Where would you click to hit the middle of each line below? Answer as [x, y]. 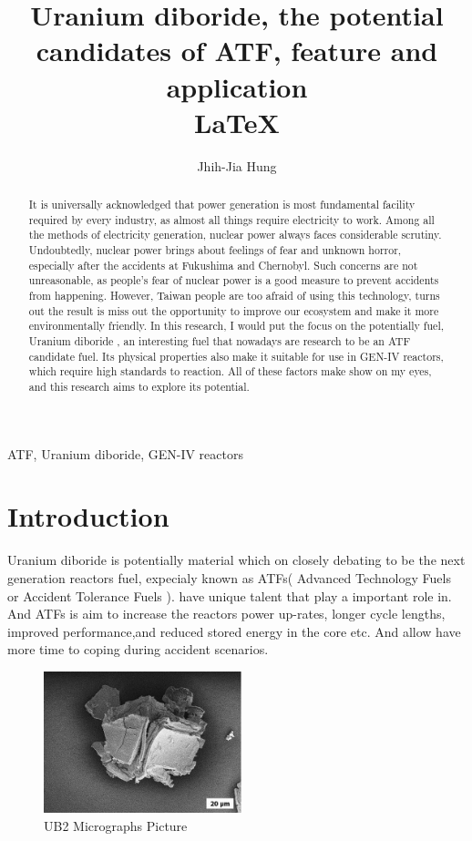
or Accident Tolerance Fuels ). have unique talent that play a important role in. [230, 595]
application [237, 86]
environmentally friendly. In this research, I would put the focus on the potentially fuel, [236, 326]
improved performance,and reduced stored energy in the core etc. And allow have [234, 631]
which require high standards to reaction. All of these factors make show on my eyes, [230, 371]
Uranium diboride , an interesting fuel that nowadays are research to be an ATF [220, 340]
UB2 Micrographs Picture [116, 825]
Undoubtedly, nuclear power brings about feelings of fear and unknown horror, [215, 250]
